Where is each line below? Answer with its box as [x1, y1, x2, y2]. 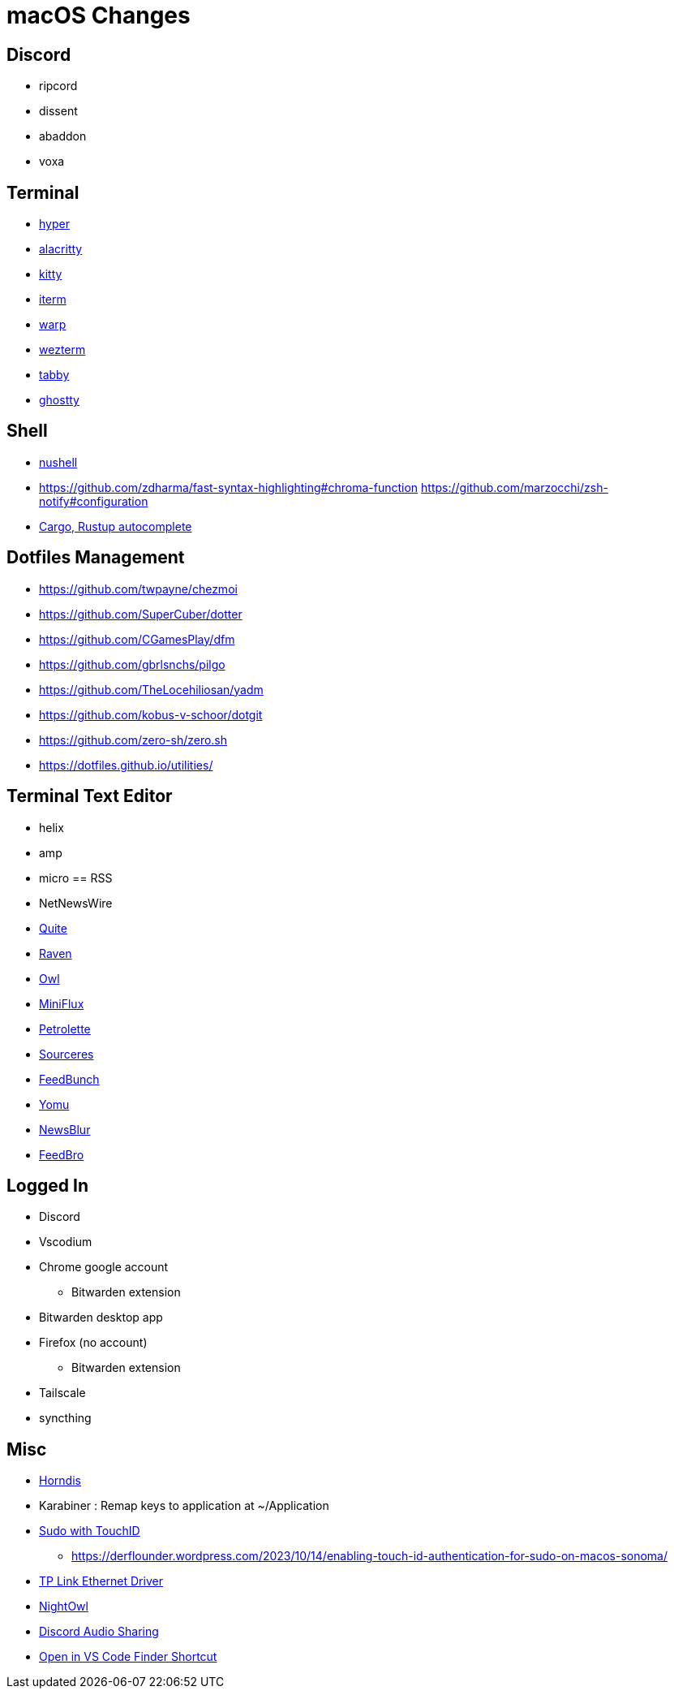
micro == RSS [39, 870, 113, 885]
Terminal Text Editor [6, 786, 173, 807]
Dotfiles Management [6, 547, 185, 568]
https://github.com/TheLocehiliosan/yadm [39, 682, 264, 697]
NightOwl [39, 1599, 88, 1614]
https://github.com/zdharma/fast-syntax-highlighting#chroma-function [39, 480, 419, 494]
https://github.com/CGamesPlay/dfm [39, 632, 235, 646]
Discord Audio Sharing [39, 1624, 159, 1639]
